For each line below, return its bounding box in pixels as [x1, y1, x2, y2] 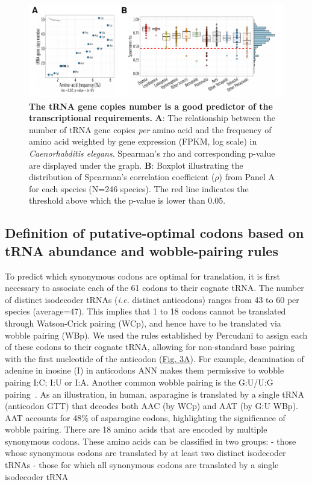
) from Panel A [219, 171, 275, 183]
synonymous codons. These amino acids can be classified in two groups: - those [5, 434, 296, 447]
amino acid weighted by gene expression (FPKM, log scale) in [29, 135, 257, 148]
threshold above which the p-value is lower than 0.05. [29, 194, 226, 207]
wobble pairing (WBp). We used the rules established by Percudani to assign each [5, 328, 308, 341]
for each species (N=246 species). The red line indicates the [29, 182, 249, 195]
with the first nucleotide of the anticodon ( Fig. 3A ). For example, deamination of [5, 352, 304, 365]
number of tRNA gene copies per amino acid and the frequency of [29, 123, 272, 136]
